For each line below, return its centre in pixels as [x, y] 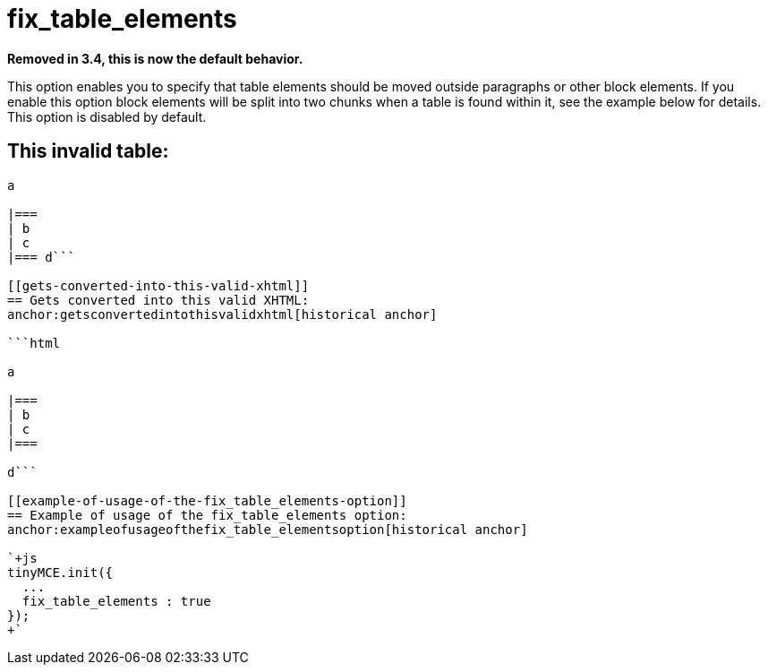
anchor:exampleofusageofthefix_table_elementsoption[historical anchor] [268, 529]
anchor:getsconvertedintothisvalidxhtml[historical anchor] [222, 314]
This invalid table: [88, 151]
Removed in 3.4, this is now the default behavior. [155, 58]
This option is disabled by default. [107, 116]
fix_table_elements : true [116, 601]
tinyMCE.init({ [60, 572]
